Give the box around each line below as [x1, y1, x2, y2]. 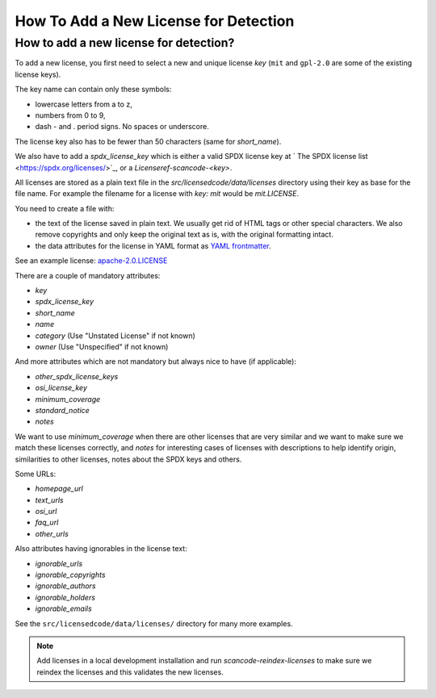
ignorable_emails [35, 604, 92, 613]
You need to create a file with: [15, 203, 115, 213]
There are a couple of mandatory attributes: [15, 270, 161, 280]
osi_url [35, 507, 57, 516]
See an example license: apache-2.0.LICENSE [15, 256, 168, 265]
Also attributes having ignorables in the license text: [15, 544, 187, 554]
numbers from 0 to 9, [35, 110, 106, 120]
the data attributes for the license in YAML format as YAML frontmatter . [35, 240, 272, 250]
